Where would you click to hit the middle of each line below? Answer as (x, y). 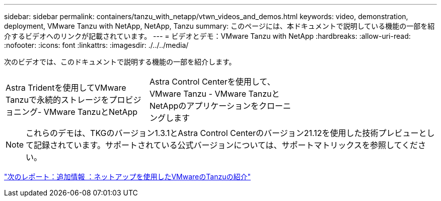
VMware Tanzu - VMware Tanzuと (214, 94)
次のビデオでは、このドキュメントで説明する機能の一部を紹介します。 (120, 62)
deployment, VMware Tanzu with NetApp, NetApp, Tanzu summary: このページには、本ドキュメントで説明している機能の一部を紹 (219, 26)
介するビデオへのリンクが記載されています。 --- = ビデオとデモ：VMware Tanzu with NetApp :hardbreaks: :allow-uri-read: (207, 36)
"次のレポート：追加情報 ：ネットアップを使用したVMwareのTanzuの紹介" (127, 177)
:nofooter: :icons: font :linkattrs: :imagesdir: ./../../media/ (96, 45)
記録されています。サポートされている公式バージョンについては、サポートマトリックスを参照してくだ (226, 145)
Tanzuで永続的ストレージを (57, 100)
